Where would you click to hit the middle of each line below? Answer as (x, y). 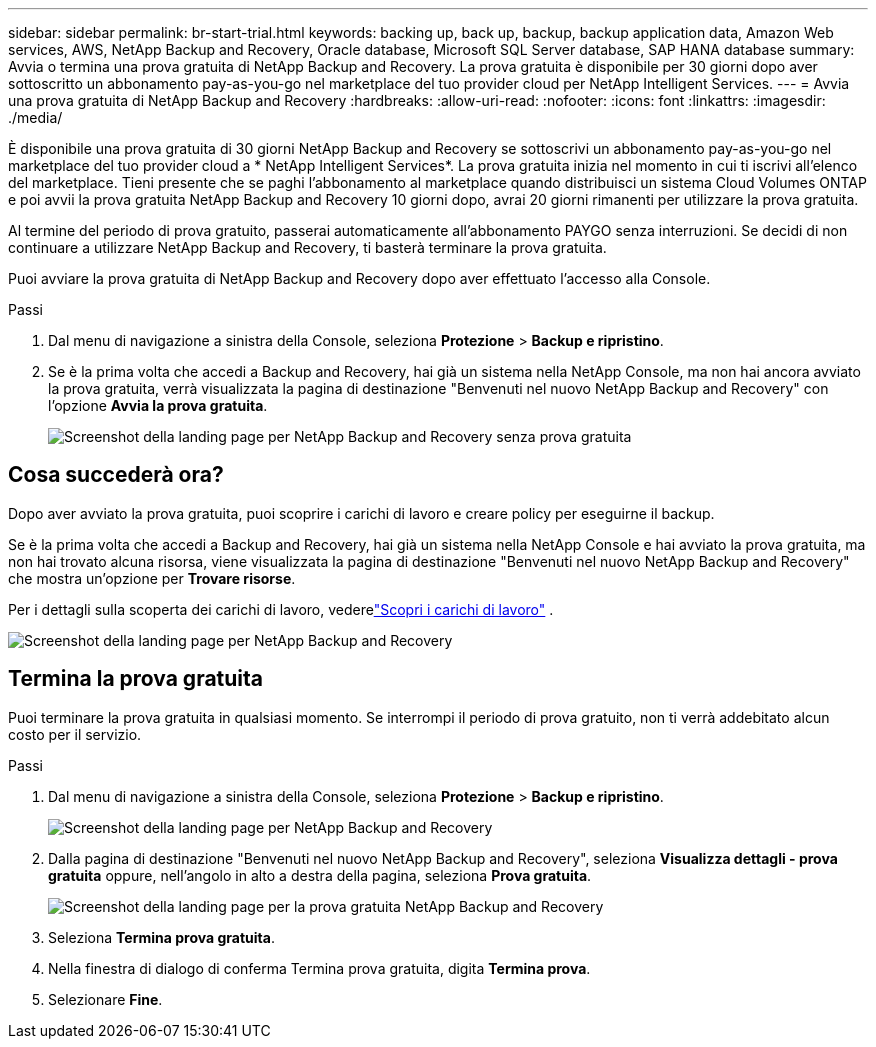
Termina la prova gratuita (136, 679)
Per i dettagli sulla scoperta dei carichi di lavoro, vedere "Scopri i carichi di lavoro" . (281, 609)
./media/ (35, 117)
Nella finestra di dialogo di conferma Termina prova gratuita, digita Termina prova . (319, 968)
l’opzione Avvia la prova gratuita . (158, 405)
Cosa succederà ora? (116, 475)
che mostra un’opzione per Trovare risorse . (152, 578)
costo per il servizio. (75, 734)
